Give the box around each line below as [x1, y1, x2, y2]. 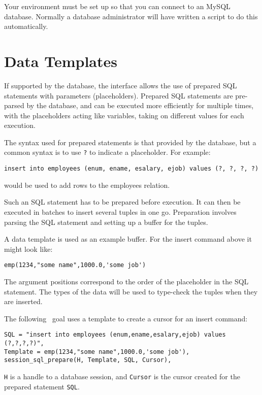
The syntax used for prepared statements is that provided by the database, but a [4, 137, 256, 147]
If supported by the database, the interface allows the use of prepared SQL [4, 80, 237, 90]
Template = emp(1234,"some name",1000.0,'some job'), [4, 348, 190, 355]
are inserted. [4, 296, 43, 307]
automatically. [4, 21, 48, 31]
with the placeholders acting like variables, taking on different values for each [4, 110, 244, 120]
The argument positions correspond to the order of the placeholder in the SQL [4, 276, 249, 286]
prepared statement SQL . [4, 381, 80, 391]
